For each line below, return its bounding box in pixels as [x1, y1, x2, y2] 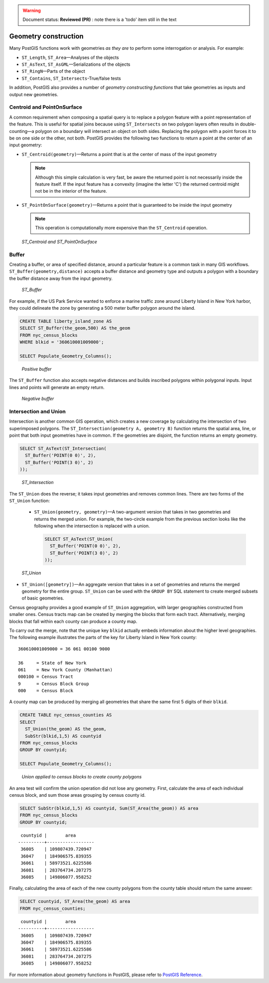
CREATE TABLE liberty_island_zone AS [19, 318, 112, 324]
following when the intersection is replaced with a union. [34, 523, 150, 529]
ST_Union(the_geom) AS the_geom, [25, 726, 107, 732]
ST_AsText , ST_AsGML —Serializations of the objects [21, 61, 131, 67]
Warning [22, 7, 41, 13]
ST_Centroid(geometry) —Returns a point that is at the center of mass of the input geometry [21, 151, 217, 157]
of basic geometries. [21, 595, 64, 601]
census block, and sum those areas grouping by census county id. [9, 792, 146, 798]
